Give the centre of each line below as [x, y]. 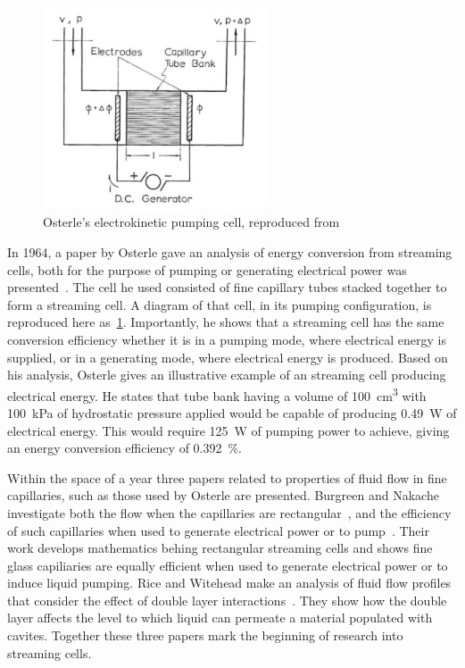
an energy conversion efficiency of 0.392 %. [125, 448]
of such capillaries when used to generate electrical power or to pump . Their [218, 530]
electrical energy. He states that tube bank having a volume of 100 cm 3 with [217, 394]
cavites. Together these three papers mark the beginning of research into [205, 635]
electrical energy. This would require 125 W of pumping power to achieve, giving [228, 430]
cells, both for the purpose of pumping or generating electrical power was [207, 269]
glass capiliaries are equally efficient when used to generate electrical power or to [228, 565]
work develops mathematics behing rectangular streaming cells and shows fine [220, 548]
